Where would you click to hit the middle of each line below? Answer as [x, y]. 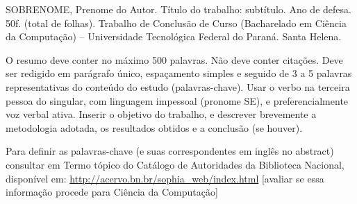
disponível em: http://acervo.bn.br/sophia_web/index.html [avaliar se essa [165, 178]
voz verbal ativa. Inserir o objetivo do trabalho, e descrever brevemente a [161, 114]
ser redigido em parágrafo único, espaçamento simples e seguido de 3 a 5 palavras [179, 73]
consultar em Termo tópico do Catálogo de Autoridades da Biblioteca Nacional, [175, 164]
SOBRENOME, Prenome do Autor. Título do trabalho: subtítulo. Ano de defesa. [178, 9]
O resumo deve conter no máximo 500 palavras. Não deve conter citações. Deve [174, 59]
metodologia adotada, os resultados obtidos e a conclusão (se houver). [154, 127]
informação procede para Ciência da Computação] [112, 192]
